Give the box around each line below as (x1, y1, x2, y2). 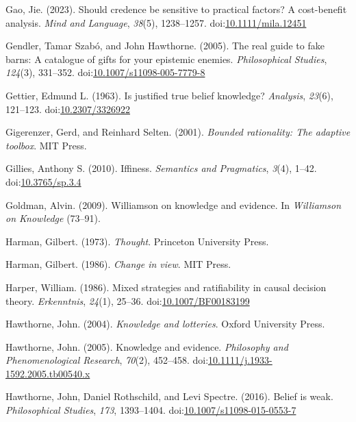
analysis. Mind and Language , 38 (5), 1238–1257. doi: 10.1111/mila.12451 (5, 15, 307, 29)
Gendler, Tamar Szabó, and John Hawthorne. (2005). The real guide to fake (5, 38, 325, 53)
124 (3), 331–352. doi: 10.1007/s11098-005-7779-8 (5, 65, 205, 79)
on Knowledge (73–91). (5, 211, 101, 225)
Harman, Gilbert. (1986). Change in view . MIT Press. (5, 257, 231, 271)
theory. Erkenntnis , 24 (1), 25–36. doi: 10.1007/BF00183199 (5, 293, 250, 308)
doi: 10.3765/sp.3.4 (5, 174, 81, 188)
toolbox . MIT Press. (5, 138, 87, 152)
